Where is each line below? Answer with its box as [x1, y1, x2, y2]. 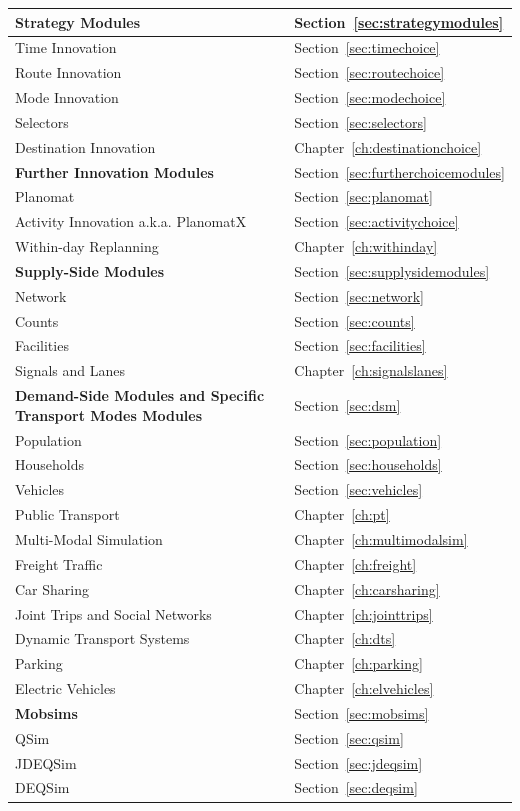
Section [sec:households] [294, 454, 442, 475]
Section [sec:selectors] [294, 111, 427, 132]
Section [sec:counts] [294, 310, 415, 331]
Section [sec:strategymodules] [294, 11, 504, 32]
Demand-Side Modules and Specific [15, 385, 265, 406]
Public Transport [15, 504, 120, 525]
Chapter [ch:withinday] [294, 236, 438, 257]
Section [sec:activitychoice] [294, 211, 459, 232]
